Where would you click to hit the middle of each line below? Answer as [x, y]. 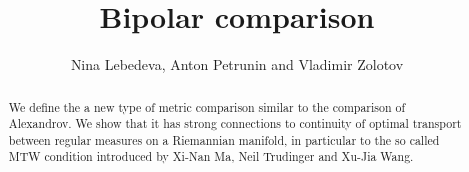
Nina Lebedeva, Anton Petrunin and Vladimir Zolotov [237, 64]
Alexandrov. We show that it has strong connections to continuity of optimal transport [235, 123]
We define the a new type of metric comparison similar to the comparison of [207, 106]
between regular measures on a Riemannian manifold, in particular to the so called [224, 139]
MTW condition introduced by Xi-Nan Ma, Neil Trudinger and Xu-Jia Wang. [211, 156]
